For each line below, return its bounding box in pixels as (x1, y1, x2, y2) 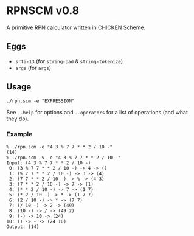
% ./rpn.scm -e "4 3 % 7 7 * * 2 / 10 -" (6, 144, 113, 150)
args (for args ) (15, 64, 52, 71)
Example (6, 130, 33, 139)
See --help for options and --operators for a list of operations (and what (6, 108, 189, 116)
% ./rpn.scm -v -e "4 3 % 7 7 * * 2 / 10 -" (6, 154, 121, 161)
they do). (6, 115, 29, 122)
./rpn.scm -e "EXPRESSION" (6, 98, 75, 104)
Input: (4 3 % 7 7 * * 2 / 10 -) (6, 159, 91, 166)
